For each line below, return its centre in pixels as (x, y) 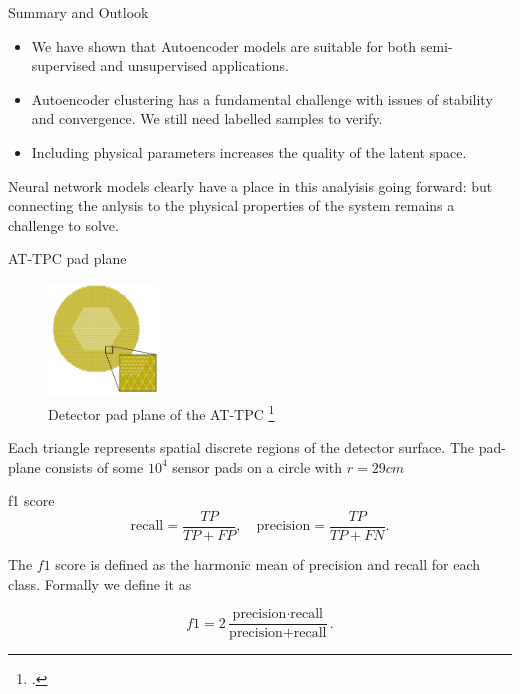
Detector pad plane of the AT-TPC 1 (161, 412)
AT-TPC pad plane (67, 258)
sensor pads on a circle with (257, 466)
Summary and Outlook (78, 12)
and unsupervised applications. (194, 65)
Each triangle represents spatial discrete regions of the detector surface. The (241, 447)
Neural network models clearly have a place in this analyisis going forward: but (250, 185)
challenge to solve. (63, 224)
